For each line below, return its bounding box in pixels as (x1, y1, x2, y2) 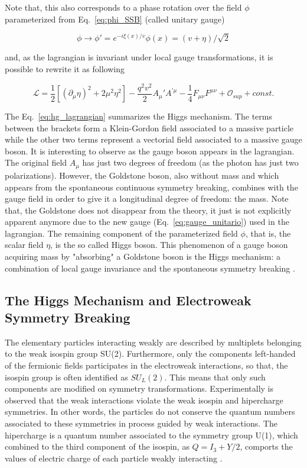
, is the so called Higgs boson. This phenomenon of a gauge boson (50, 238, 288, 251)
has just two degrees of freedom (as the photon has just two (82, 156, 299, 169)
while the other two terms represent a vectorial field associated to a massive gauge (5, 133, 302, 146)
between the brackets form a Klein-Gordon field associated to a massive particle (5, 121, 294, 134)
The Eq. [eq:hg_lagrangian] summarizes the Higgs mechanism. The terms (5, 110, 272, 122)
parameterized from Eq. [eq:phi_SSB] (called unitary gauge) (5, 12, 225, 25)
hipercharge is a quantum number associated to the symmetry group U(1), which (5, 428, 298, 441)
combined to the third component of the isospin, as (5, 440, 190, 453)
